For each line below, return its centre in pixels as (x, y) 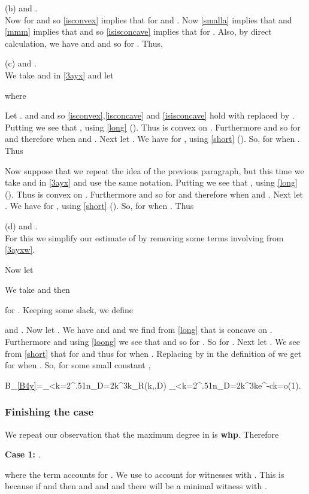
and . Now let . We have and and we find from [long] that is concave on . (139, 330)
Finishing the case (49, 412)
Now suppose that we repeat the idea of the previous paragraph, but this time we (154, 170)
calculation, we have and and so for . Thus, (84, 43)
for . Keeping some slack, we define (69, 309)
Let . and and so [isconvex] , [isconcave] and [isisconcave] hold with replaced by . (150, 115)
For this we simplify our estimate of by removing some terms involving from (144, 237)
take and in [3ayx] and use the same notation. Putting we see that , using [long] (151, 182)
